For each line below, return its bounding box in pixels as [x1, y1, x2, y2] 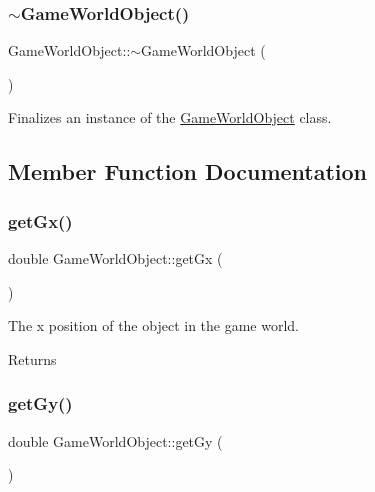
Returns [8, 348, 57, 369]
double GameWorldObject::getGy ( [8, 430, 223, 451]
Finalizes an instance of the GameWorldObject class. [8, 107, 332, 128]
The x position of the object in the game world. [8, 315, 300, 336]
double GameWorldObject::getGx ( [8, 248, 223, 268]
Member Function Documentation [8, 156, 368, 187]
